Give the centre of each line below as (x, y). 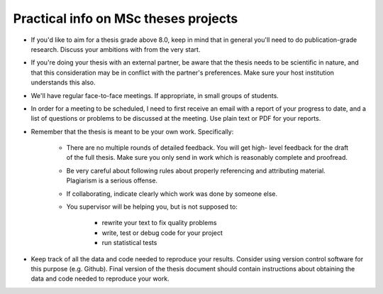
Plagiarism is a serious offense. (112, 180)
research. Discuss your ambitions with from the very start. (116, 49)
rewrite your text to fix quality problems (159, 223)
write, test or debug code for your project (162, 233)
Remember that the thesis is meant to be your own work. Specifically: (132, 131)
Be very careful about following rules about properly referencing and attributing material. (196, 170)
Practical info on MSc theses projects (126, 18)
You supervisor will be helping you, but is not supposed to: (152, 207)
